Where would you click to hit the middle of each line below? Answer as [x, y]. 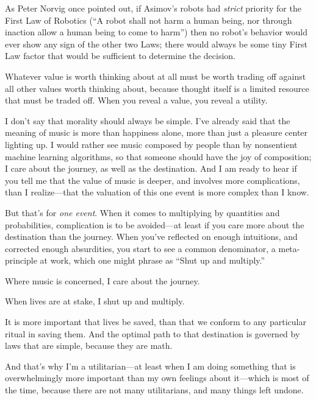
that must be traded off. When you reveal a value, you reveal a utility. [136, 100]
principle [21, 260]
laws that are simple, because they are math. [89, 346]
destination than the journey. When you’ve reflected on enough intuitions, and [151, 237]
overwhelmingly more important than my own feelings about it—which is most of [157, 378]
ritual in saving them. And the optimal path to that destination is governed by [153, 333]
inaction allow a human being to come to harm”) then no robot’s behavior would [156, 32]
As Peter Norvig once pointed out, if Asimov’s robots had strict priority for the [153, 8]
